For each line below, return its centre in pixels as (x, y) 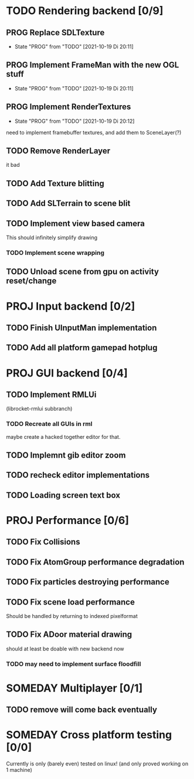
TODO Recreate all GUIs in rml (49, 424)
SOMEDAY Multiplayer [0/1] (74, 688)
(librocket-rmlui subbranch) (39, 409)
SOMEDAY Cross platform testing (89, 735)
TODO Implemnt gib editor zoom (66, 455)
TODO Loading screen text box (63, 495)
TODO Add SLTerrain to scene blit (68, 204)
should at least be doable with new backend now (65, 649)
